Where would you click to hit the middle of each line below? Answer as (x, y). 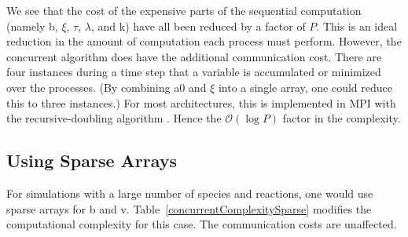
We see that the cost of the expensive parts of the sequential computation (184, 10)
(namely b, (32, 26)
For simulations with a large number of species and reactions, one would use (190, 193)
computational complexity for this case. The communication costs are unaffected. (202, 224)
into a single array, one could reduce (305, 87)
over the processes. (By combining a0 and (107, 87)
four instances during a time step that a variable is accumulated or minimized (194, 72)
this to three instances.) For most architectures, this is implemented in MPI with (201, 102)
